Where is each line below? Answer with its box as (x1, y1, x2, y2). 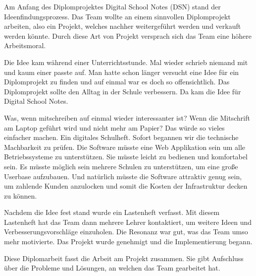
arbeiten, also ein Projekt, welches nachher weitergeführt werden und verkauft (4, 21, 241, 31)
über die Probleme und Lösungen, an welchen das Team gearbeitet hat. (4, 263, 220, 273)
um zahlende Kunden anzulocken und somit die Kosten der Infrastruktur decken (4, 181, 248, 191)
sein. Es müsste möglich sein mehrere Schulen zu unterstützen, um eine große (4, 161, 238, 171)
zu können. (4, 190, 37, 201)
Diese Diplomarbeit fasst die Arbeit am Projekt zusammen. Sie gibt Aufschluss (4, 253, 244, 263)
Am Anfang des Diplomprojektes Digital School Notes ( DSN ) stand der (4, 1, 221, 11)
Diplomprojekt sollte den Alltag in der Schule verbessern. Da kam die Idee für (4, 86, 241, 96)
